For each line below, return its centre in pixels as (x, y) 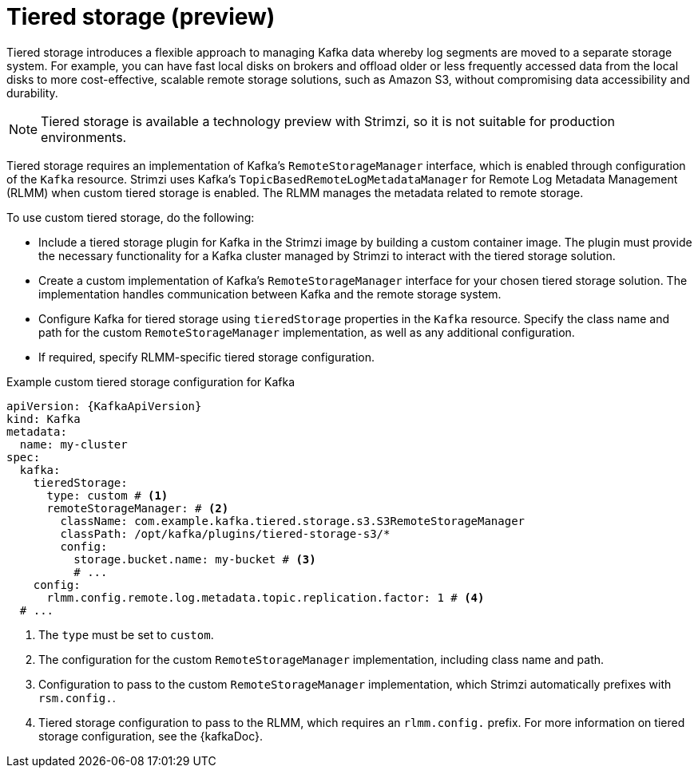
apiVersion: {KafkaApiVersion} (104, 406)
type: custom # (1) (107, 495)
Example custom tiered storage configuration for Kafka (151, 381)
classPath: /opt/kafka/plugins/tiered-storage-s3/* (225, 533)
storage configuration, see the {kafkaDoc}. (151, 736)
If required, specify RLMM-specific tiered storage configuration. (207, 357)
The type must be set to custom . (126, 634)
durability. (32, 93)
